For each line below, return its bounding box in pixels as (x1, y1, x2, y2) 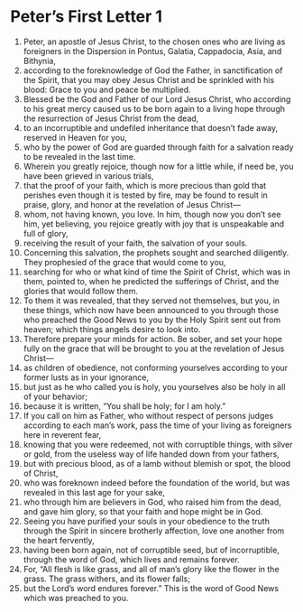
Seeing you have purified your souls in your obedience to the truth (23, 515, 270, 526)
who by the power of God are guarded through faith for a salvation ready (23, 142, 294, 153)
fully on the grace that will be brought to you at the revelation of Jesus (23, 343, 285, 354)
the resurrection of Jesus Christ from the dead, (23, 113, 199, 124)
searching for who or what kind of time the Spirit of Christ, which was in (23, 266, 291, 277)
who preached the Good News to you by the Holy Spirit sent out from (23, 314, 281, 325)
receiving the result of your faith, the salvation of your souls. (23, 237, 248, 248)
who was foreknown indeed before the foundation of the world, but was (23, 477, 290, 488)
